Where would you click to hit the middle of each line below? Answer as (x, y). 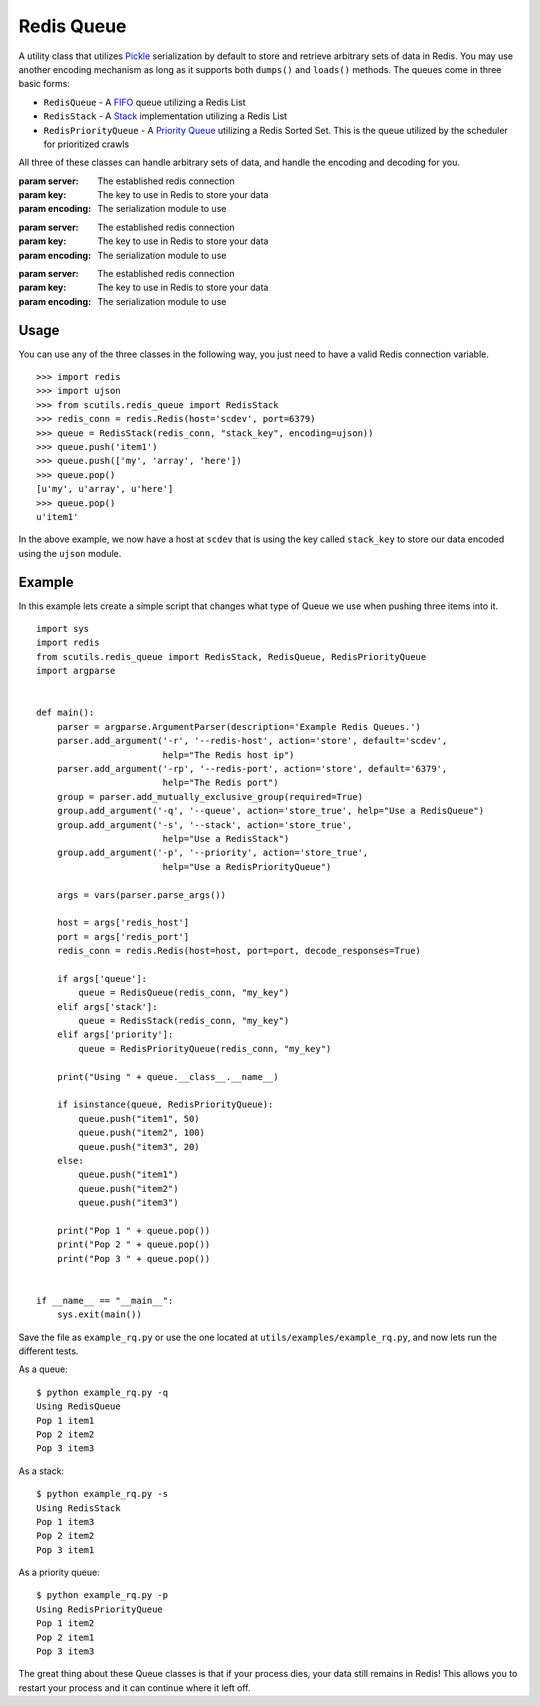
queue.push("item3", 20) (139, 1146)
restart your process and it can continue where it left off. (134, 1687)
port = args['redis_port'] (123, 936)
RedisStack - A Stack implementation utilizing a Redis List (165, 116)
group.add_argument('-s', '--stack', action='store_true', (204, 824)
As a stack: (41, 1471)
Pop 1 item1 (65, 1420)
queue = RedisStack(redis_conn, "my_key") (184, 1021)
